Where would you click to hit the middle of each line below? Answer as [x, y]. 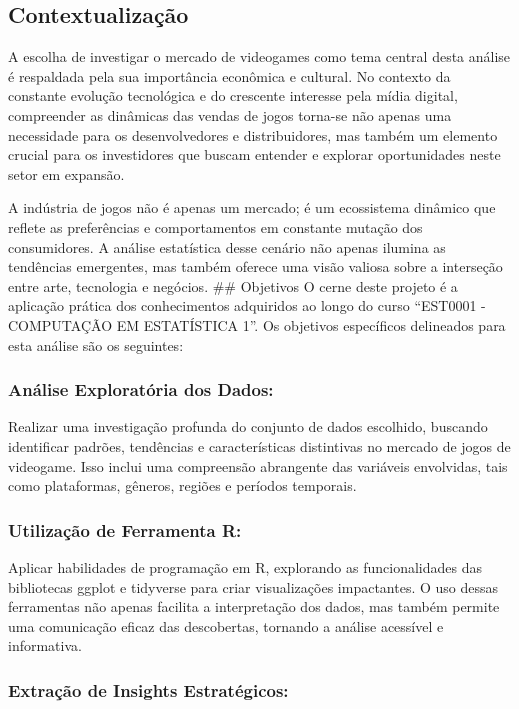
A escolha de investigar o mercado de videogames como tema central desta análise [259, 56]
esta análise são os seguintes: [96, 344]
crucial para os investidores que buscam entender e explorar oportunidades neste [254, 154]
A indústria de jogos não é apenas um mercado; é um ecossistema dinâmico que [252, 207]
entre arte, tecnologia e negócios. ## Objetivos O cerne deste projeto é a [233, 285]
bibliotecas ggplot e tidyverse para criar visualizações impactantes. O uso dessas [253, 586]
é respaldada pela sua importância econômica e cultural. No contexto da [229, 75]
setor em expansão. [66, 173]
